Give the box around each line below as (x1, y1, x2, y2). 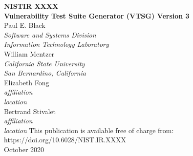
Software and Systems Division (4, 29, 96, 39)
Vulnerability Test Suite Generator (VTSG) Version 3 (4, 10, 190, 20)
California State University (4, 58, 85, 68)
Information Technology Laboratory (4, 39, 109, 49)
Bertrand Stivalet (4, 106, 56, 116)
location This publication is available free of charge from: (4, 125, 174, 135)
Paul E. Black (4, 20, 45, 30)
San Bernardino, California (4, 68, 86, 78)
